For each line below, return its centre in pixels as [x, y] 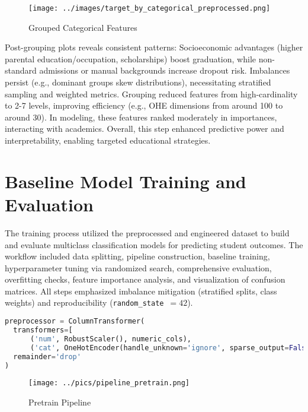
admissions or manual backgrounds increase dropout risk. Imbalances [165, 70]
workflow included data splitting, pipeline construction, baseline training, [137, 256]
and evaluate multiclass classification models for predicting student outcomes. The [154, 244]
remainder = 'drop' [47, 356]
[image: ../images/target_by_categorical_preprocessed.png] [150, 8]
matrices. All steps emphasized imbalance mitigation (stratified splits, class [141, 291]
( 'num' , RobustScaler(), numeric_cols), [111, 339]
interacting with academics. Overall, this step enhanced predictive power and [145, 129]
